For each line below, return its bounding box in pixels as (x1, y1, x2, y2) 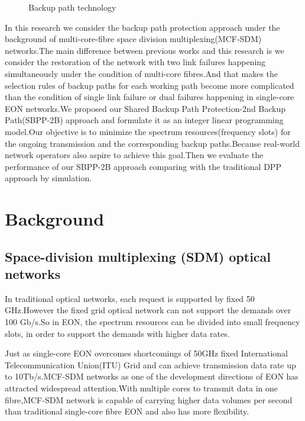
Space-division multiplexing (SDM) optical (5, 247, 271, 265)
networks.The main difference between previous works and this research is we (5, 44, 284, 56)
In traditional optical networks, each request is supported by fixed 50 (5, 292, 255, 304)
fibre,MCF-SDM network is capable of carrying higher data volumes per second (5, 393, 293, 406)
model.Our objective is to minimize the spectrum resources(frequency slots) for (5, 125, 291, 137)
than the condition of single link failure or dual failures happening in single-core (5, 91, 294, 103)
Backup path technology (28, 1, 116, 13)
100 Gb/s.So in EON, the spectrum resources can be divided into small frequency (5, 316, 300, 328)
